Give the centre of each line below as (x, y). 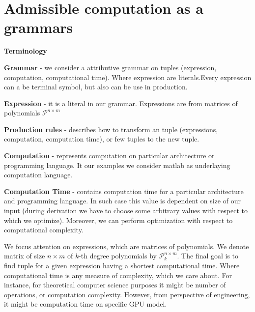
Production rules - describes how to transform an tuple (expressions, (111, 129)
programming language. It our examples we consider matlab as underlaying (117, 165)
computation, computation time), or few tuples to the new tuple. (102, 139)
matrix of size (25, 256)
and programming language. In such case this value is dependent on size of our (122, 201)
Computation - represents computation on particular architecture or (109, 156)
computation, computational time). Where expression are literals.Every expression (128, 77)
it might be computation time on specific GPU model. (85, 304)
